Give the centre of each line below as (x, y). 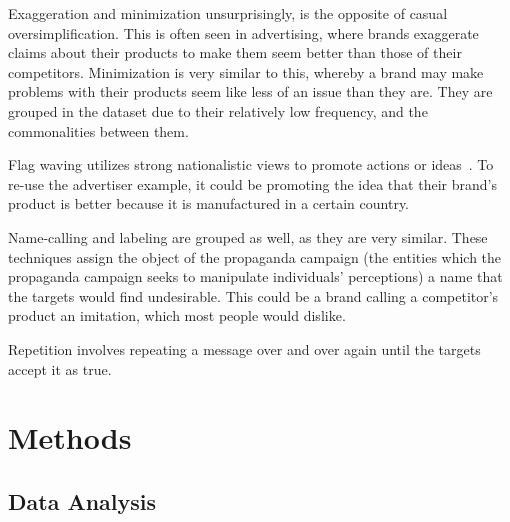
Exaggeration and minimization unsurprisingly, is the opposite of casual (228, 13)
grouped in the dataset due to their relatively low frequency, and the (218, 110)
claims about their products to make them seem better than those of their (235, 52)
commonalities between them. (98, 130)
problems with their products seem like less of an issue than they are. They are (250, 91)
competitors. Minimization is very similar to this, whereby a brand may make (246, 71)
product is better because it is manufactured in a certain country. (209, 203)
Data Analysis (82, 500)
